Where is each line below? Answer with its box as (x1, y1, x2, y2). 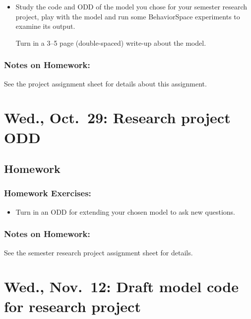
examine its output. (15, 21, 75, 31)
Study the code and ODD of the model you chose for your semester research (15, 1, 248, 11)
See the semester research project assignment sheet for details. (4, 247, 193, 257)
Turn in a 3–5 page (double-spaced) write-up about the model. (15, 37, 206, 48)
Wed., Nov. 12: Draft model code (4, 276, 239, 297)
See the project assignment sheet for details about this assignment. (4, 78, 207, 88)
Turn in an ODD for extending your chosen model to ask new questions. (15, 206, 236, 217)
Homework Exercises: (4, 187, 91, 199)
